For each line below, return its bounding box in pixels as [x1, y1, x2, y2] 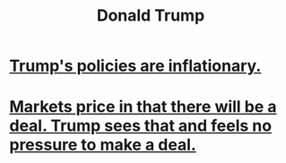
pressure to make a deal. [9, 135, 197, 155]
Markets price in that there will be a [9, 97, 277, 117]
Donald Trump [96, 5, 205, 26]
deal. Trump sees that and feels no [9, 116, 272, 136]
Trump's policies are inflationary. [9, 56, 262, 76]
